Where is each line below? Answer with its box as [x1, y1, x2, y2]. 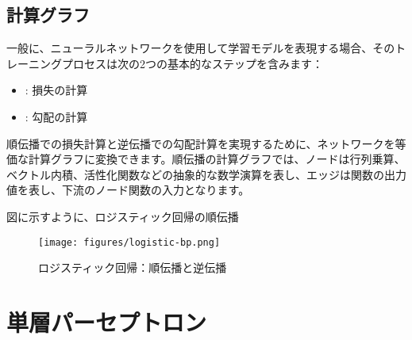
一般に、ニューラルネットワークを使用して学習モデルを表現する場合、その [6, 40, 395, 56]
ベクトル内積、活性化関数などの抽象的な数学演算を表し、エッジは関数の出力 [6, 166, 406, 182]
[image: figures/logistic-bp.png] [38, 236, 221, 248]
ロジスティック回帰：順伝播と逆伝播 [38, 259, 227, 276]
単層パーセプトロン [6, 305, 207, 338]
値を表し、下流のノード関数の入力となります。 [6, 181, 250, 198]
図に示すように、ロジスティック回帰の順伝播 [6, 208, 239, 224]
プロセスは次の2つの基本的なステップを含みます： [61, 55, 323, 71]
